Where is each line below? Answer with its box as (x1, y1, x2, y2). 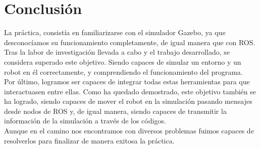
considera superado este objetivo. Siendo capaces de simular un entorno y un (4, 56, 241, 67)
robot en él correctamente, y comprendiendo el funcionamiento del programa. (4, 66, 243, 77)
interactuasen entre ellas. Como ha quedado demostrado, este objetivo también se (4, 86, 256, 96)
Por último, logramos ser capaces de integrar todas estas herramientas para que (4, 76, 250, 87)
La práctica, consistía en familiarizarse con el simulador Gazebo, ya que (4, 27, 226, 38)
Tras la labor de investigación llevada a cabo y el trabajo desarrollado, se (4, 47, 230, 57)
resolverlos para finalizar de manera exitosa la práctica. (4, 135, 175, 145)
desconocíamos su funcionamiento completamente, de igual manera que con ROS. (4, 37, 255, 47)
